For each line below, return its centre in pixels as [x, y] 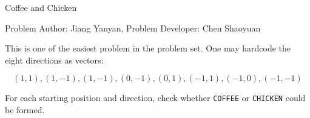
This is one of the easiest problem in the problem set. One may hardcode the [148, 48]
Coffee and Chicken [41, 7]
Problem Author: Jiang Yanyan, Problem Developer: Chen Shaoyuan [133, 28]
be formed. [25, 110]
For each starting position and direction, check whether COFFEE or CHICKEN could [155, 98]
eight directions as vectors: [54, 60]
